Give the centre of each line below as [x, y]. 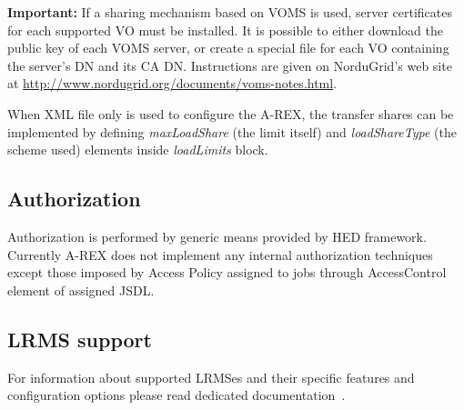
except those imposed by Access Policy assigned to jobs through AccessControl [227, 272]
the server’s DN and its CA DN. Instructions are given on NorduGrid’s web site [230, 65]
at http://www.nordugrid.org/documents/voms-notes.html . [172, 83]
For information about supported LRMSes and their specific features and [211, 377]
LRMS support [80, 339]
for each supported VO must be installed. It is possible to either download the [225, 30]
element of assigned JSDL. [81, 290]
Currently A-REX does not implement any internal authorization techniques [220, 254]
